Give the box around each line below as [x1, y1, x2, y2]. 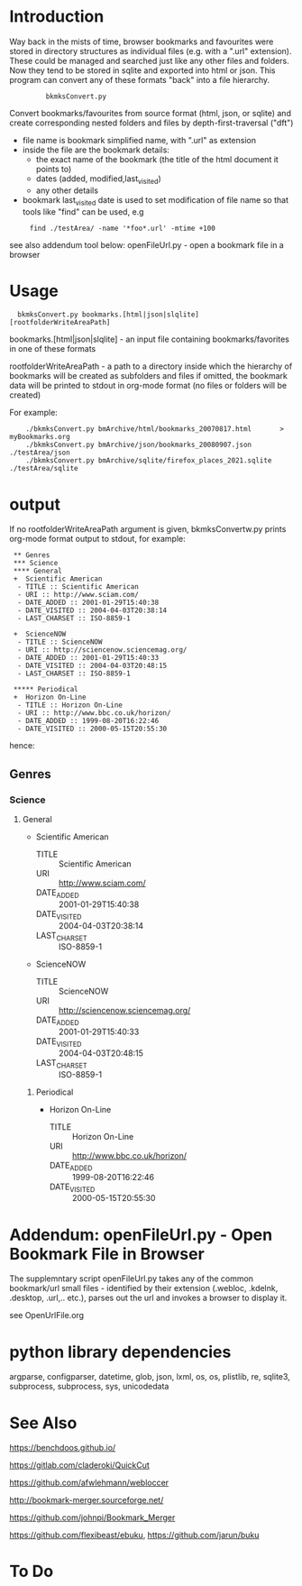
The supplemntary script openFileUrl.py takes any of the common [9, 1273, 254, 1284]
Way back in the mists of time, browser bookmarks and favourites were [9, 36, 274, 47]
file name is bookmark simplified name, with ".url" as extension [22, 134, 257, 145]
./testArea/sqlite [9, 464, 78, 473]
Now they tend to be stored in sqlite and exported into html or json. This [9, 65, 277, 76]
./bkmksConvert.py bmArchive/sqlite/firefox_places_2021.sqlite [25, 456, 272, 465]
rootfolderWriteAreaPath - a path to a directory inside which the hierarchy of [9, 361, 293, 371]
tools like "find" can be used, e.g [22, 206, 144, 217]
